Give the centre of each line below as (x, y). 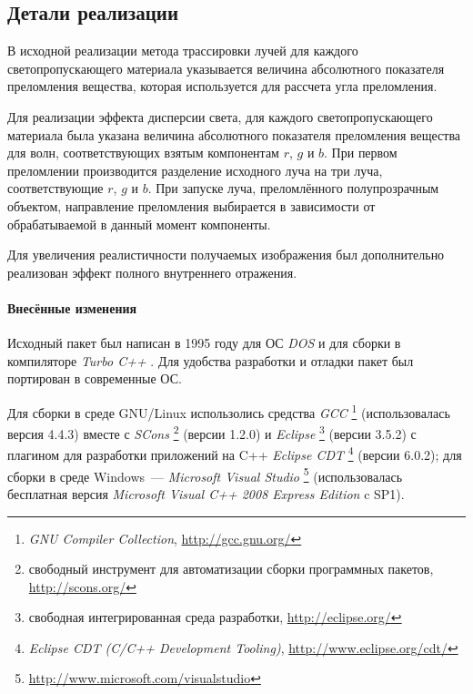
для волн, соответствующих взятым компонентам (143, 153)
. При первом (361, 153)
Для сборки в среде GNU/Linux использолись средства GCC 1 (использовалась (229, 411)
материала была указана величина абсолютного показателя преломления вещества (234, 134)
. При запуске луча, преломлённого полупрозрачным (293, 188)
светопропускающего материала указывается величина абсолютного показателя (226, 68)
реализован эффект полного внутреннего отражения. (152, 272)
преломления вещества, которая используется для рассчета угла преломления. (222, 86)
